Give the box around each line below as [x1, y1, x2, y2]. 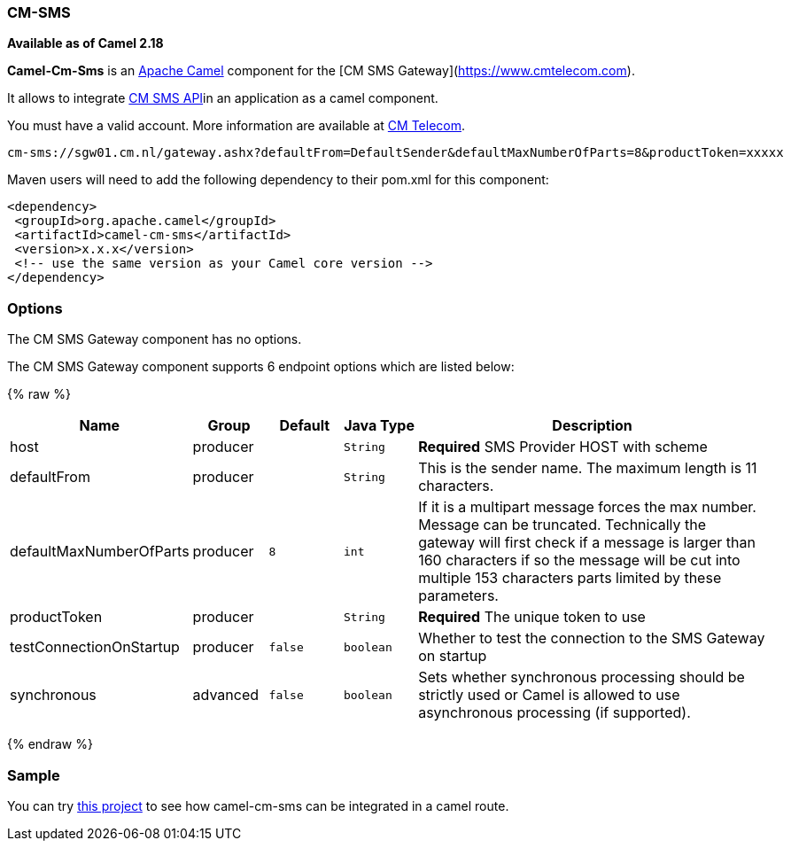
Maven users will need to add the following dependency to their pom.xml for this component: [7, 172, 549, 188]
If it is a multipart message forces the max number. [418, 498, 756, 517]
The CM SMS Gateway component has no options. [7, 331, 302, 347]
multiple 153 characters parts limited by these [418, 569, 722, 587]
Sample [7, 766, 60, 784]
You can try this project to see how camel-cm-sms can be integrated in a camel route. [7, 797, 509, 813]
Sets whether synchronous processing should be [418, 668, 745, 687]
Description [552, 416, 632, 435]
